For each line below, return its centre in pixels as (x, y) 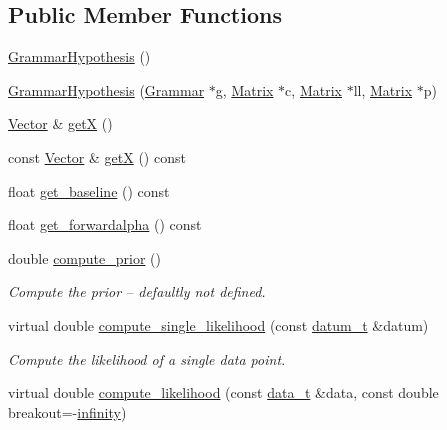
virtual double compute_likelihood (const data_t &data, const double (223, 392)
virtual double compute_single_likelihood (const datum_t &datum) (218, 324)
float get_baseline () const (89, 190)
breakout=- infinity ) (67, 411)
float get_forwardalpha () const (105, 224)
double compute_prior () (84, 257)
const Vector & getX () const (97, 156)
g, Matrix (244, 89)
